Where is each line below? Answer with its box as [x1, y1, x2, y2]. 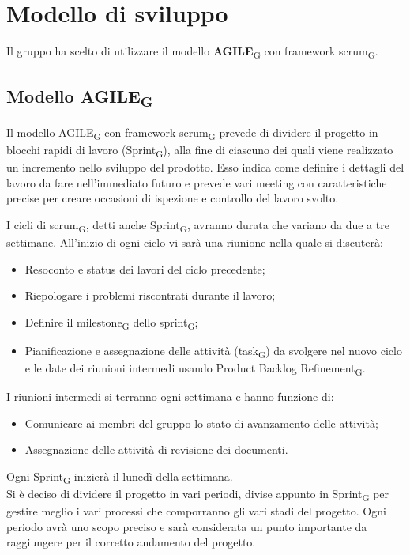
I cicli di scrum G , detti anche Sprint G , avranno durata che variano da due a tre [6, 216, 389, 235]
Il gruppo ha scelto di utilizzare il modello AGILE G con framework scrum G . [6, 43, 378, 61]
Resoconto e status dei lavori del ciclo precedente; [24, 260, 265, 277]
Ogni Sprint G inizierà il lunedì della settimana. [6, 467, 233, 486]
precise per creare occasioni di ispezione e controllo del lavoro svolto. [6, 190, 339, 206]
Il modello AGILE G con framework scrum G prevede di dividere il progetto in [6, 123, 378, 142]
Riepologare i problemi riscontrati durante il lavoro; [24, 287, 276, 304]
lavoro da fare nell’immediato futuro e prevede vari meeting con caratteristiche [6, 174, 387, 191]
